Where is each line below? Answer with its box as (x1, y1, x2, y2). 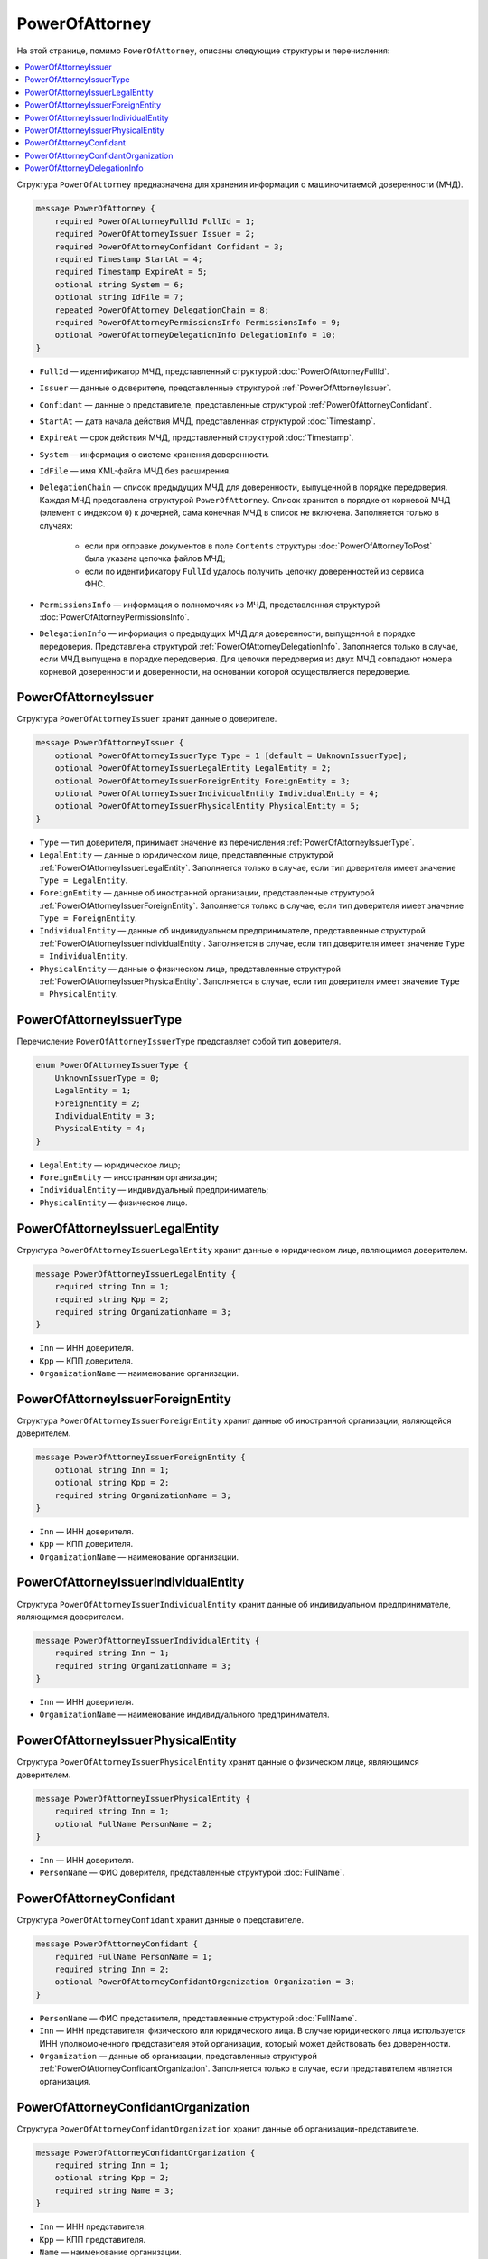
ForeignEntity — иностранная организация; (39, 1172, 218, 1183)
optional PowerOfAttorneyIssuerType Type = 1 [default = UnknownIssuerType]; (54, 750, 408, 761)
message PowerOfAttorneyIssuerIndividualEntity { (35, 1636, 260, 1645)
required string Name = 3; (54, 2185, 175, 2196)
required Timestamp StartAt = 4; (54, 254, 203, 264)
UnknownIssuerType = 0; (54, 1073, 160, 1083)
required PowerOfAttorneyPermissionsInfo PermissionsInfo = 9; (54, 317, 342, 327)
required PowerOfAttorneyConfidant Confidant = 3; (54, 241, 284, 252)
